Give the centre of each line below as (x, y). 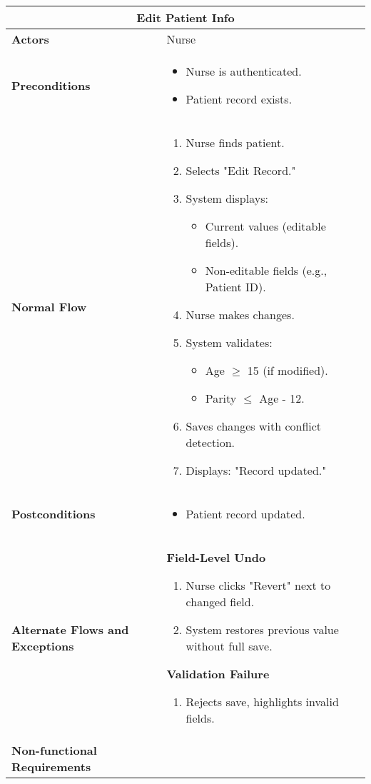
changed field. (220, 602)
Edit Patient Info (185, 17)
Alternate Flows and (70, 629)
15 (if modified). (288, 370)
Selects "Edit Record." (241, 170)
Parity (221, 398)
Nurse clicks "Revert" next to (258, 585)
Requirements (51, 767)
